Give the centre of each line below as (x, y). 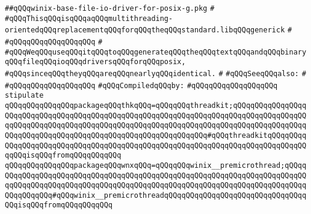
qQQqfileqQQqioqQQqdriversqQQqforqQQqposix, (95, 62)
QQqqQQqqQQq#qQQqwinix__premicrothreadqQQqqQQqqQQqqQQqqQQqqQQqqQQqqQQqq (156, 195)
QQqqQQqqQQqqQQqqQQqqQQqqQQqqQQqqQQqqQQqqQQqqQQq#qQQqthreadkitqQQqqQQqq (156, 135)
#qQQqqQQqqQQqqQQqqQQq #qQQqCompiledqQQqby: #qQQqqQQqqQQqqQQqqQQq (141, 85)
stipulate (24, 96)
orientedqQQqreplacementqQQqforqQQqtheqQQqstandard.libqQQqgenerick (145, 30)
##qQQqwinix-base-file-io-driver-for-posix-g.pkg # (110, 8)
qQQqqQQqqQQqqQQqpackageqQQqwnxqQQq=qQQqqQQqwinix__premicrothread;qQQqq (156, 165)
